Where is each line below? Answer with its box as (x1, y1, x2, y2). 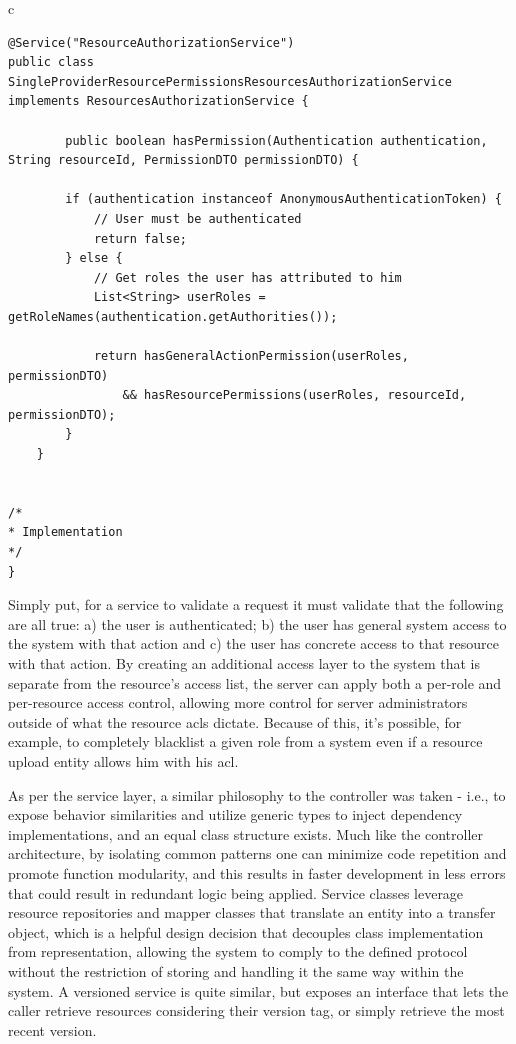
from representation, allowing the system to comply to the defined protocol (8, 941, 468, 962)
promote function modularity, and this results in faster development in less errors (8, 862, 506, 883)
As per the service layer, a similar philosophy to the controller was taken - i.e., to (8, 784, 506, 805)
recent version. (8, 1019, 97, 1040)
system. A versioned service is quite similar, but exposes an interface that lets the (8, 980, 509, 1001)
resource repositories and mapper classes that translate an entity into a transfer (8, 902, 496, 923)
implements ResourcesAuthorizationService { (8, 94, 309, 109)
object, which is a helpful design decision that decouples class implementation (8, 921, 484, 942)
